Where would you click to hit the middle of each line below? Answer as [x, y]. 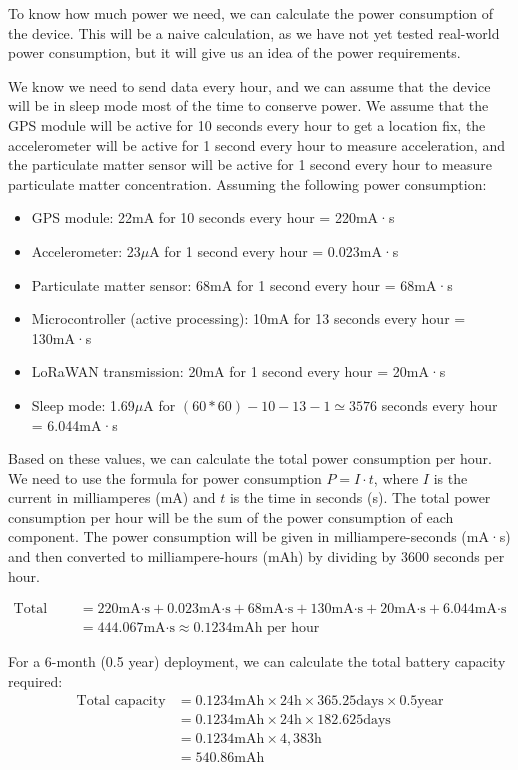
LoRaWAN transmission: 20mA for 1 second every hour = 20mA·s [238, 371]
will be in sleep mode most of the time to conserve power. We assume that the [248, 105]
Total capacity [121, 700]
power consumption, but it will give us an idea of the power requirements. [234, 52]
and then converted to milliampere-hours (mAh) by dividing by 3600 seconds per [256, 556]
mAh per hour [276, 628]
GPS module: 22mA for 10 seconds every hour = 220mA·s [213, 217]
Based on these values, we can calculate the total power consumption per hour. [250, 458]
